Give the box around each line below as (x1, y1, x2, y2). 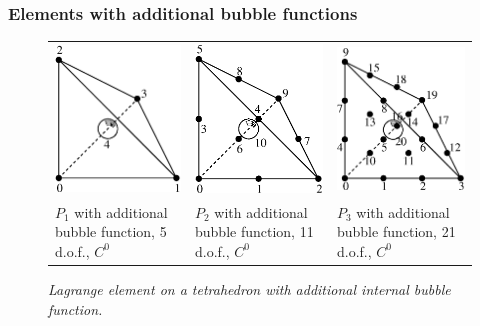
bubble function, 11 (195, 221, 314, 242)
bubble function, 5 (55, 221, 167, 242)
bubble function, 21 (336, 221, 456, 242)
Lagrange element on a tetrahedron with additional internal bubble (48, 279, 451, 300)
